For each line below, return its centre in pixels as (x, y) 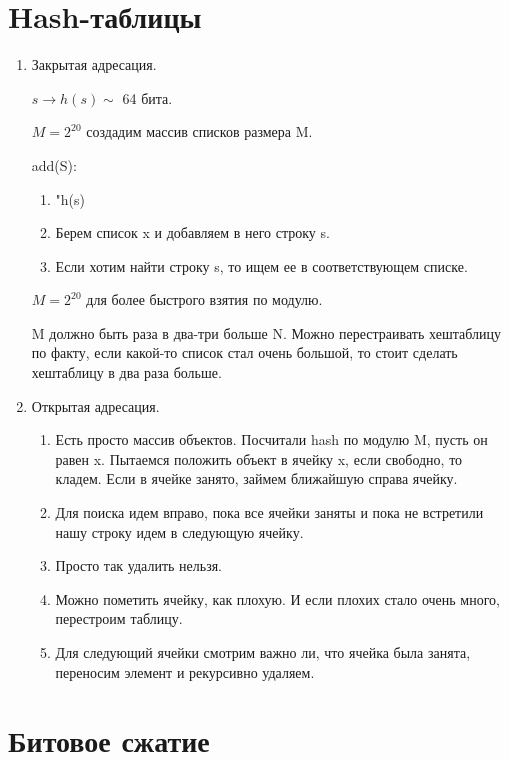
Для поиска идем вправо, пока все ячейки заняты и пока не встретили (269, 512)
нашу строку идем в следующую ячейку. (179, 531)
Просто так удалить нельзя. (138, 565)
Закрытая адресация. (94, 64)
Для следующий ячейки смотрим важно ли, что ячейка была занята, (263, 652)
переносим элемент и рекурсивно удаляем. (185, 671)
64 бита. (147, 97)
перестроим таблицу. (119, 618)
